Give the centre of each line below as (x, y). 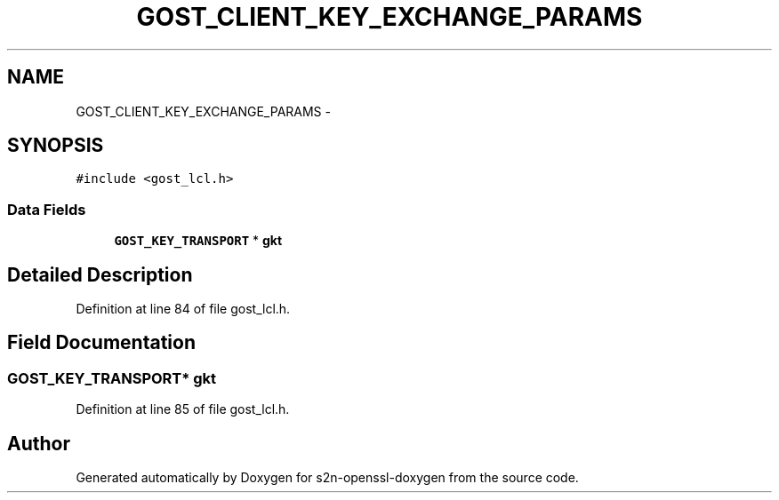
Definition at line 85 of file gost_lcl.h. (183, 409)
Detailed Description (100, 274)
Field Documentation (101, 343)
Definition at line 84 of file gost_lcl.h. (183, 309)
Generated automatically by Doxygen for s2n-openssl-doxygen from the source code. (327, 478)
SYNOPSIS (56, 146)
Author (39, 443)
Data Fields (47, 209)
